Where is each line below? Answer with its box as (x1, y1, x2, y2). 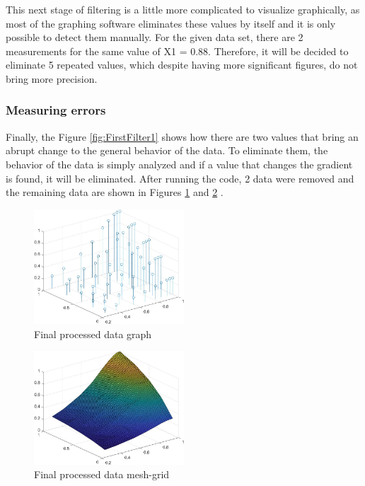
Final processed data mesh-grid (34, 467, 170, 482)
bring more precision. (6, 71, 98, 86)
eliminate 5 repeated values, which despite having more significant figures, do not (6, 57, 358, 72)
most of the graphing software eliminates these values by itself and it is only (6, 16, 336, 30)
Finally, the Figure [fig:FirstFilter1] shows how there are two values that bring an (6, 129, 359, 144)
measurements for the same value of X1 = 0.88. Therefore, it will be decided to (6, 43, 349, 58)
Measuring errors (6, 101, 106, 119)
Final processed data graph (34, 326, 152, 341)
